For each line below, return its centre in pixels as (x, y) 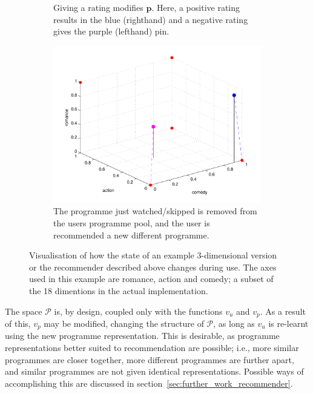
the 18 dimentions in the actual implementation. (119, 290)
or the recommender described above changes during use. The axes (153, 267)
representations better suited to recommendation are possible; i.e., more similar (152, 348)
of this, (18, 323)
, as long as (234, 323)
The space (24, 311)
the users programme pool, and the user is (132, 223)
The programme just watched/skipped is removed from (155, 211)
